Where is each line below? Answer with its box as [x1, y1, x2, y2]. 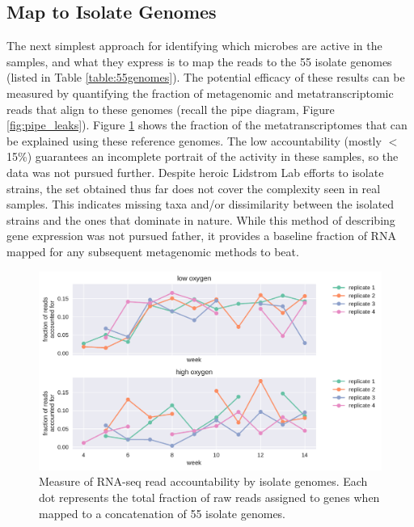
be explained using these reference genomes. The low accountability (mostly [6, 132, 382, 149]
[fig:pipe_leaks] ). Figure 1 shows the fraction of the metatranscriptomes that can [6, 116, 408, 133]
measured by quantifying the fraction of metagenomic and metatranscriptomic [6, 84, 394, 101]
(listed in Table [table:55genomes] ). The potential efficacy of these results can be [6, 69, 405, 86]
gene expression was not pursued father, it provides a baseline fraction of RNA [6, 227, 396, 244]
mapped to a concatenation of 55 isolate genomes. [39, 504, 286, 521]
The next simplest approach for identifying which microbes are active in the [6, 37, 382, 54]
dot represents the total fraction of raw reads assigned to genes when [39, 489, 380, 506]
